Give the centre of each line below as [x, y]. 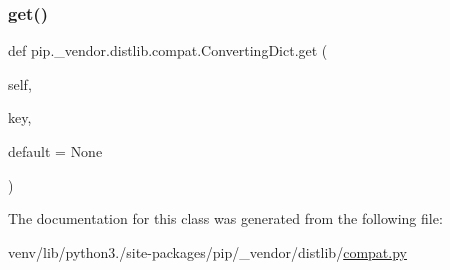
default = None [55, 151]
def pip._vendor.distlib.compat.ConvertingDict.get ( [168, 50]
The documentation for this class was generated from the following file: [225, 218]
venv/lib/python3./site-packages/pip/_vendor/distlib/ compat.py [207, 251]
